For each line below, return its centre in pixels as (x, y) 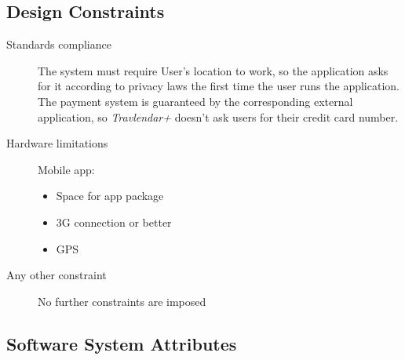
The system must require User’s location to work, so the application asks (213, 70)
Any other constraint (57, 275)
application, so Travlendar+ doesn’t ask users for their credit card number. (218, 116)
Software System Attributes (122, 343)
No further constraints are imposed (122, 301)
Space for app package (110, 196)
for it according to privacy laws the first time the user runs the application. (219, 86)
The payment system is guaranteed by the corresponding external (195, 101)
